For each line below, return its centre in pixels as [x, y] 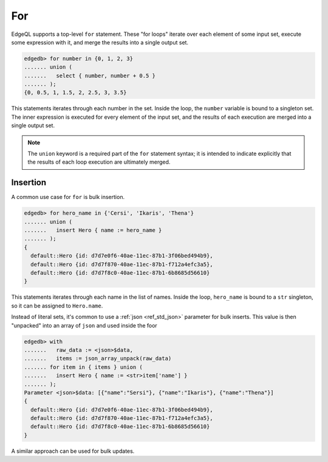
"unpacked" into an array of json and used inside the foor [84, 325]
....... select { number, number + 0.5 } [90, 75]
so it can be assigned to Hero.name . [57, 306]
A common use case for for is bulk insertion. [68, 197]
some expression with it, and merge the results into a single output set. [100, 42]
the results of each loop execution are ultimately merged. [99, 162]
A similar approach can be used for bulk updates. [73, 451]
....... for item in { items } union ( [83, 367]
